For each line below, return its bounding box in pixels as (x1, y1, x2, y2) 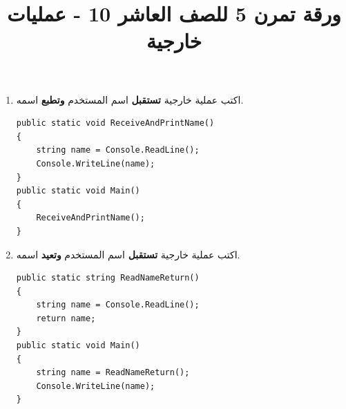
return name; (36, 313, 96, 323)
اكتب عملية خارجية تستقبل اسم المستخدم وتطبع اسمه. (16, 92, 244, 106)
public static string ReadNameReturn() (16, 273, 200, 283)
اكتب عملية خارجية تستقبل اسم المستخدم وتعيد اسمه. (16, 247, 240, 261)
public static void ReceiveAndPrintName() (16, 118, 215, 129)
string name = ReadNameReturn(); (36, 368, 190, 378)
